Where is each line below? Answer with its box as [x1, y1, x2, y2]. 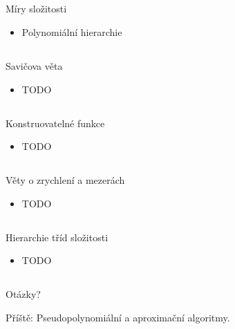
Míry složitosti [6, 1, 67, 16]
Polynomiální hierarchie [21, 24, 122, 39]
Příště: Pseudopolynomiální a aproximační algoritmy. [6, 310, 230, 324]
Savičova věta [6, 58, 63, 73]
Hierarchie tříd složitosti [6, 229, 109, 244]
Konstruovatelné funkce [6, 115, 105, 130]
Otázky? [6, 287, 41, 301]
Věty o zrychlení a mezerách [6, 173, 125, 187]
